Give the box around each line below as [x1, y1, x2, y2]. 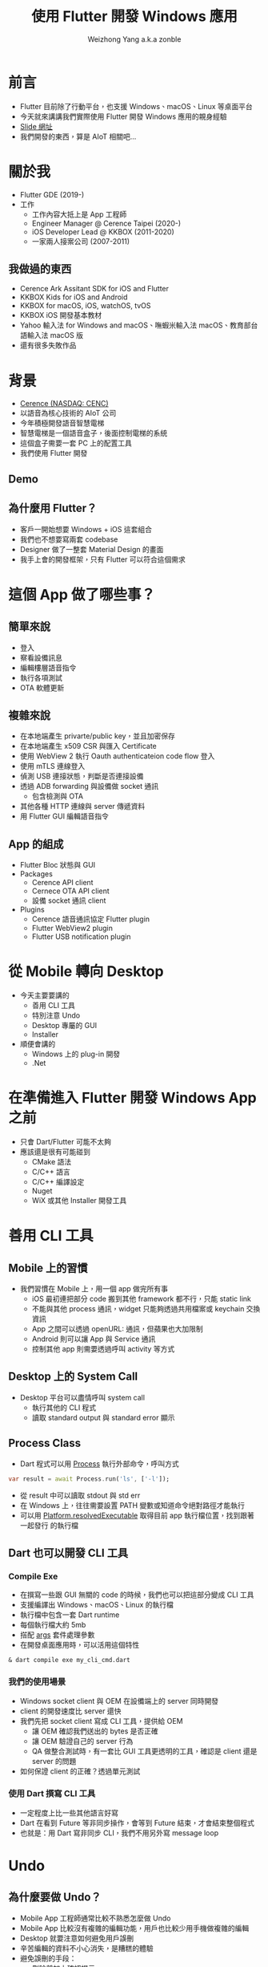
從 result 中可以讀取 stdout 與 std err [19, 1490, 141, 1500]
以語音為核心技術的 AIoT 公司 [19, 408, 117, 418]
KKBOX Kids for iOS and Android [19, 292, 128, 302]
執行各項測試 [19, 673, 62, 682]
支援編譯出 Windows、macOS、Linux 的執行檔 [19, 1600, 174, 1610]
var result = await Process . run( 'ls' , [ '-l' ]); [8, 1474, 170, 1483]
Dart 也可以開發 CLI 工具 [8, 1546, 129, 1559]
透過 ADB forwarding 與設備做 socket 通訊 [19, 782, 159, 791]
